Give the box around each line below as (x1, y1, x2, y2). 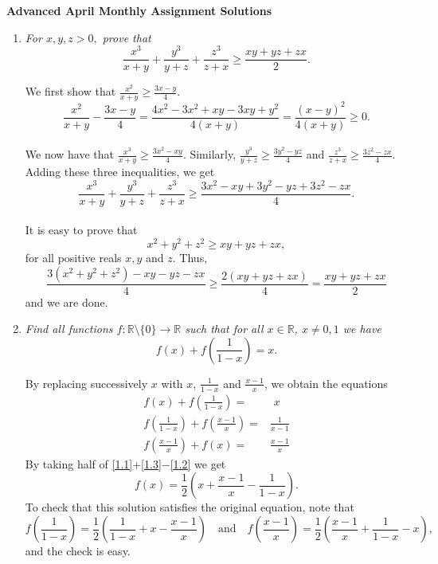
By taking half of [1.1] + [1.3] (25, 455, 162, 472)
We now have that (25, 146, 115, 163)
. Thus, (172, 249, 208, 266)
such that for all (185, 320, 264, 337)
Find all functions (25, 320, 113, 337)
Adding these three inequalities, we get (25, 163, 215, 180)
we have (342, 320, 381, 337)
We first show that (25, 83, 116, 100)
